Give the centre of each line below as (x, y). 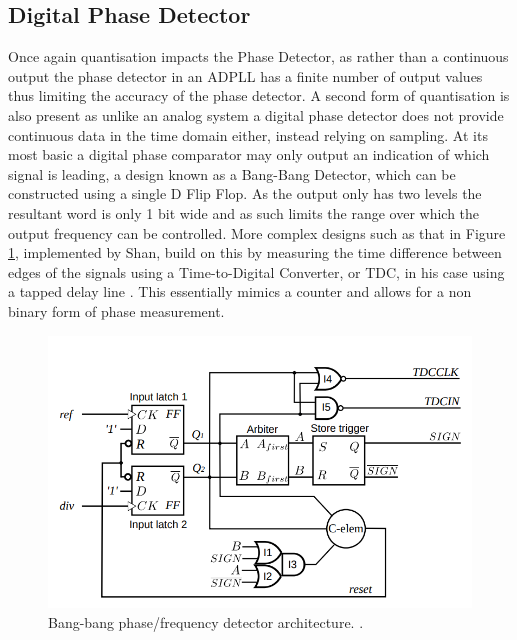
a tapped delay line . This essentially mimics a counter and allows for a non (240, 291)
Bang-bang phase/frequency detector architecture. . (206, 621)
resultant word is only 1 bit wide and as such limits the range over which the (244, 212)
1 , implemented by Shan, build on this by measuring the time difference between (255, 252)
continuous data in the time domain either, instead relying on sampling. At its (248, 134)
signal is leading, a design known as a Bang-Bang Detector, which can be (232, 173)
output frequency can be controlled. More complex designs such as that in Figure (257, 232)
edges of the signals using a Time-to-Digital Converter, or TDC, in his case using (256, 271)
